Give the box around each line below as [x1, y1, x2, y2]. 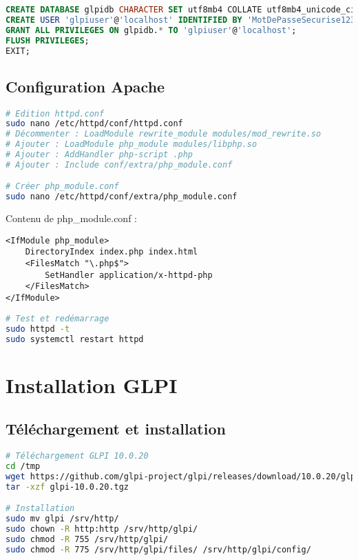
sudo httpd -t [6, 323, 70, 334]
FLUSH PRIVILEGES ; [6, 35, 89, 46]
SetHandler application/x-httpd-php [45, 270, 213, 280]
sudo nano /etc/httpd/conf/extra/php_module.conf [6, 192, 238, 202]
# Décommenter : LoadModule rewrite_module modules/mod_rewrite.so [6, 129, 322, 139]
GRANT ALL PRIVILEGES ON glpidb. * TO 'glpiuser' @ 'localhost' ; [6, 25, 297, 35]
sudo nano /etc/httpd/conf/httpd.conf [6, 119, 183, 129]
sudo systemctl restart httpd [6, 334, 144, 344]
